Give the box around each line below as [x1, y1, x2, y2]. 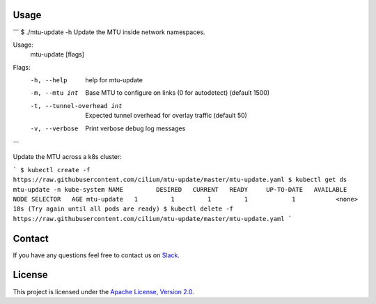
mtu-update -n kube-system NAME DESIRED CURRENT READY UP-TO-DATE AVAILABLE [13, 185, 347, 193]
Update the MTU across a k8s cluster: [13, 153, 122, 161]
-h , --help [30, 77, 68, 84]
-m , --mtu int [30, 89, 79, 97]
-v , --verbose [30, 124, 79, 132]
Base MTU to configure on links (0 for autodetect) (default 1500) [85, 89, 270, 97]
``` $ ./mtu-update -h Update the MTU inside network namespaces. [13, 28, 205, 36]
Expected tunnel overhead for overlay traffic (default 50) [85, 112, 247, 120]
